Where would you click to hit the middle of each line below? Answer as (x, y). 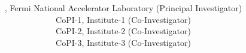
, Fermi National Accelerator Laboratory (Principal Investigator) (123, 8)
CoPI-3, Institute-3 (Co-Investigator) (123, 42)
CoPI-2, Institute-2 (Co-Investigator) (123, 31)
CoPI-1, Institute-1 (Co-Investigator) (123, 19)
